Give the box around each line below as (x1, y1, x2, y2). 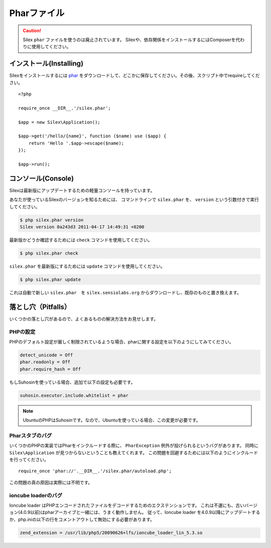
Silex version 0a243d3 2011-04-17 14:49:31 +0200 (20, 224, 145, 230)
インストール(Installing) (9, 59, 84, 68)
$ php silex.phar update (20, 276, 81, 282)
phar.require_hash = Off (20, 366, 81, 372)
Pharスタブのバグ (9, 432, 52, 439)
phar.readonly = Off (20, 359, 70, 365)
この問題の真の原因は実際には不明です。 (9, 479, 93, 485)
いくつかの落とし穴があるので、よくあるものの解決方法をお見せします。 (9, 316, 159, 322)
